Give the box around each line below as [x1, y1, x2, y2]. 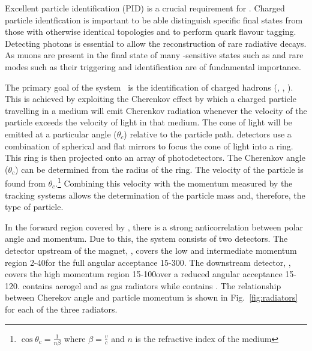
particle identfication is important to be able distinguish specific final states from [5, 13, 303, 26]
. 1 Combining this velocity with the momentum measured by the [55, 175, 293, 189]
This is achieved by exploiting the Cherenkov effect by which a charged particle [5, 92, 296, 105]
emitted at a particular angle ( [5, 127, 117, 140]
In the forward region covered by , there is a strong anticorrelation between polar [5, 220, 304, 233]
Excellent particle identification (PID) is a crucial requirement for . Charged [5, 2, 285, 14]
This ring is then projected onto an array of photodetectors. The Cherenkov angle [5, 151, 305, 164]
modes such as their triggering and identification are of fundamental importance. [5, 60, 301, 73]
